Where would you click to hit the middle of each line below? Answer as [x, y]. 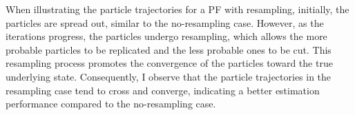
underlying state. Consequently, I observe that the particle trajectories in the [169, 76]
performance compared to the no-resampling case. [111, 104]
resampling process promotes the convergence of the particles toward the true [169, 63]
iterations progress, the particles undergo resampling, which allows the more [166, 36]
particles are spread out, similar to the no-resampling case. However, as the [165, 22]
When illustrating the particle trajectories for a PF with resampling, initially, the [177, 9]
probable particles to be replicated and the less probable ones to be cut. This [169, 49]
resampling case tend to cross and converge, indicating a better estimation [163, 90]
